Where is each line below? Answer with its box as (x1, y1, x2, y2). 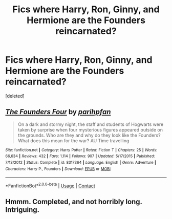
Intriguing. (5, 206, 40, 214)
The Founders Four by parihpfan (5, 107, 111, 116)
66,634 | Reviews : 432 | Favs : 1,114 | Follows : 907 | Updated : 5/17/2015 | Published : (5, 154, 155, 159)
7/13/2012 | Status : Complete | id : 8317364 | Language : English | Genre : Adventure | (5, 160, 156, 165)
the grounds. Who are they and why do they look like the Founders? (17, 132, 161, 138)
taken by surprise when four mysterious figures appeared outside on (17, 126, 163, 133)
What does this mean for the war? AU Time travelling (17, 137, 130, 144)
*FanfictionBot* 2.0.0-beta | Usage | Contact (5, 182, 96, 189)
